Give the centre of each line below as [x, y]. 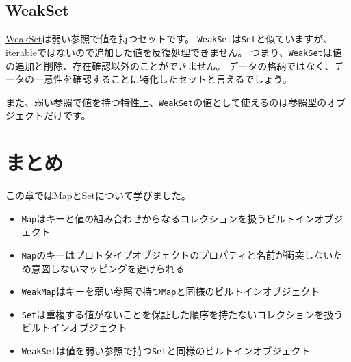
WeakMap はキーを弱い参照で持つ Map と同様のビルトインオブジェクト [171, 291]
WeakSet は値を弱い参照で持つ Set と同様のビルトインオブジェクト [166, 351]
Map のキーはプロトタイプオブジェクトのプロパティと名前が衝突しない [177, 254]
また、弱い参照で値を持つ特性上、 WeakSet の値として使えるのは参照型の [166, 102]
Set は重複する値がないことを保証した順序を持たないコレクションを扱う [182, 314]
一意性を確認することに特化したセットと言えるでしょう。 [163, 79]
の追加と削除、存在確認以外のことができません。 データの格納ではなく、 [170, 65]
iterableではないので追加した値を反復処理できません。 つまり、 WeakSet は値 [174, 52]
